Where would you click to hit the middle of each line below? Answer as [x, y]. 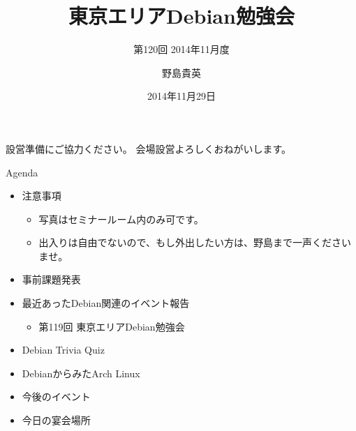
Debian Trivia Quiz [63, 350]
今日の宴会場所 [56, 420]
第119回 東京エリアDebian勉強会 [112, 326]
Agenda [22, 172]
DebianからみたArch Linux [81, 373]
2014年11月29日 [181, 96]
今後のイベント [56, 396]
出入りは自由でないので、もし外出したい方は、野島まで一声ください [195, 242]
